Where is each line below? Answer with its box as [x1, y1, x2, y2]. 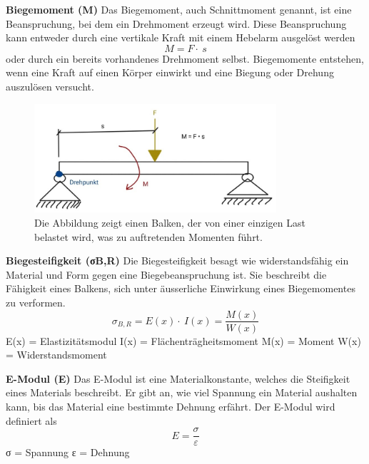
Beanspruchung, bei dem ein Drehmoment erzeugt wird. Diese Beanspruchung [6, 16, 347, 31]
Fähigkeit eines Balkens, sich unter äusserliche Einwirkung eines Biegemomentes [6, 281, 355, 296]
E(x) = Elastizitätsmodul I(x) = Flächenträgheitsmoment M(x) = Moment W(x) [6, 333, 361, 348]
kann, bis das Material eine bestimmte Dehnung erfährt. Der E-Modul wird [6, 398, 335, 413]
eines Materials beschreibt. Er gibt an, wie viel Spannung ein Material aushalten [6, 385, 358, 400]
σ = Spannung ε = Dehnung [6, 445, 130, 460]
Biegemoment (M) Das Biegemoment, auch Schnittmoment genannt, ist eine [6, 2, 352, 16]
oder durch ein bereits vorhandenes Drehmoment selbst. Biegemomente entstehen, [6, 51, 364, 66]
